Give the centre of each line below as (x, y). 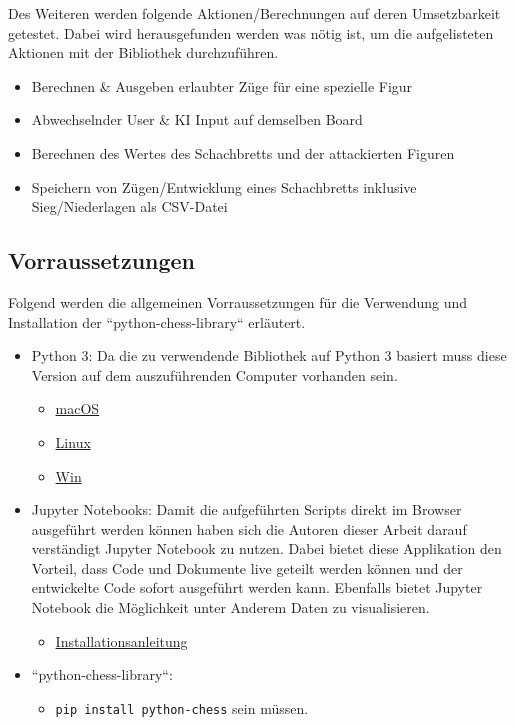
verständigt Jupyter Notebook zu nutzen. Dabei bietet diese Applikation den (266, 548)
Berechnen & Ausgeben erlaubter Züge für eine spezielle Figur (222, 85)
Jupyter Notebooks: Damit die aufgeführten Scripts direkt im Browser (246, 509)
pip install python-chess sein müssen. (182, 707)
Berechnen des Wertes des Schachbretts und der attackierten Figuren (243, 152)
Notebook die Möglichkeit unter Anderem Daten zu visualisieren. (230, 607)
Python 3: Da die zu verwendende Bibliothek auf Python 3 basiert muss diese (269, 355)
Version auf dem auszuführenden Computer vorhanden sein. (214, 374)
